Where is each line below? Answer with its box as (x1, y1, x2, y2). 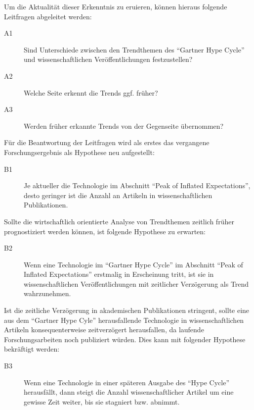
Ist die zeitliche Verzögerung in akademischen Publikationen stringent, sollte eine (4, 305, 250, 315)
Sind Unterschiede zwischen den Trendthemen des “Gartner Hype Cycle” (24, 44, 245, 54)
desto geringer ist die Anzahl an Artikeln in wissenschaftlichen (24, 190, 212, 200)
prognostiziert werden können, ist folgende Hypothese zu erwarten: (4, 226, 206, 236)
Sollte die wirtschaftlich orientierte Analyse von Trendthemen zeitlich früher (4, 216, 234, 226)
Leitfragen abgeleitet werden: (4, 11, 92, 21)
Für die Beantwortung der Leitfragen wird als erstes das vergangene (4, 137, 210, 148)
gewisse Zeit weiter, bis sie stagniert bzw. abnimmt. (24, 396, 180, 407)
